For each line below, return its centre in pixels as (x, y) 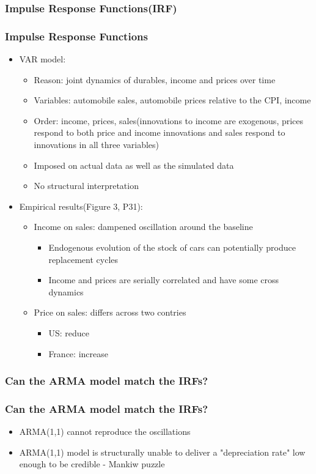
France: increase (78, 353)
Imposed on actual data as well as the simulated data (134, 165)
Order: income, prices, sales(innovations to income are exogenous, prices (169, 120)
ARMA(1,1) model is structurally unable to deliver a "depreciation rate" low (162, 452)
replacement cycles (83, 259)
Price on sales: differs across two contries (110, 312)
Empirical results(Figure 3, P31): (81, 206)
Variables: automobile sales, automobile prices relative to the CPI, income (172, 100)
